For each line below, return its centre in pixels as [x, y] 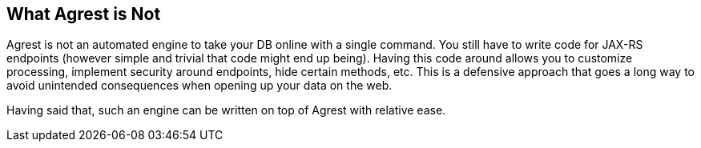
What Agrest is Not [84, 14]
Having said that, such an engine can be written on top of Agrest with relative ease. [226, 110]
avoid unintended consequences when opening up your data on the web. [199, 86]
